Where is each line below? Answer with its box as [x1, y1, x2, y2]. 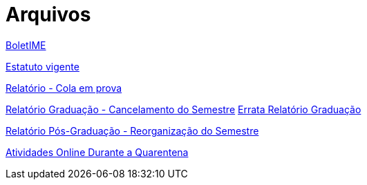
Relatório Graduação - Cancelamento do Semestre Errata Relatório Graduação [6, 103, 361, 115]
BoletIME [6, 39, 46, 51]
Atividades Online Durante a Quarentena [6, 146, 189, 158]
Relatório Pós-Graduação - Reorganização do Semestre [6, 124, 259, 137]
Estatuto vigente [6, 60, 79, 72]
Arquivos [6, 3, 91, 26]
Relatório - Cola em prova [6, 81, 122, 94]
